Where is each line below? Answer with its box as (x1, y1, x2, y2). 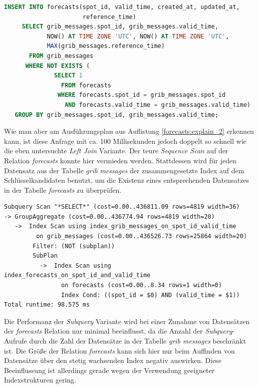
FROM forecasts (61, 81, 111, 89)
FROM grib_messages (29, 52, 93, 59)
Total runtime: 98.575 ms (4, 301, 90, 309)
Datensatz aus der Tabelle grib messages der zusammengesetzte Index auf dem (4, 165, 245, 175)
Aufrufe (4, 336, 27, 346)
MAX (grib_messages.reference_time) (46, 42, 165, 50)
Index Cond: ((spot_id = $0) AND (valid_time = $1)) (61, 291, 240, 299)
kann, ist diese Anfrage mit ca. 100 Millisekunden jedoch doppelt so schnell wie (4, 135, 247, 146)
